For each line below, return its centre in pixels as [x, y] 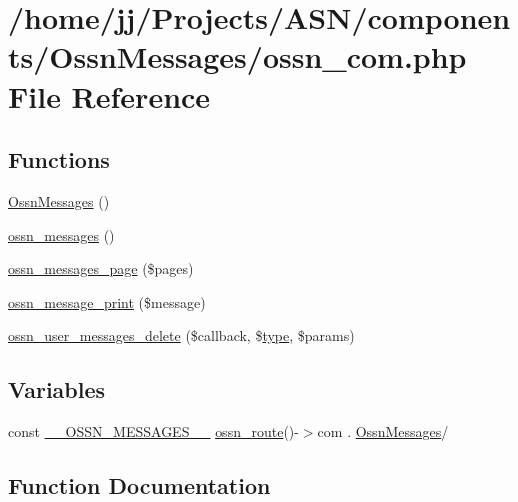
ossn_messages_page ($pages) [101, 268]
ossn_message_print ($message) [107, 301]
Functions [59, 159]
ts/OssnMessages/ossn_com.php [237, 56]
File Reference [109, 95]
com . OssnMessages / [383, 431]
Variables [57, 389]
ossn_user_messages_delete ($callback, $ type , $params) [181, 335]
